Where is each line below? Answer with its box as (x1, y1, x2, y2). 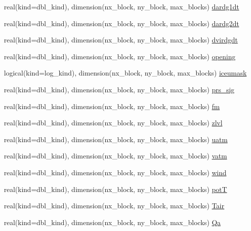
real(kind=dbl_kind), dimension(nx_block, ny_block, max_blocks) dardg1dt (4, 1, 239, 11)
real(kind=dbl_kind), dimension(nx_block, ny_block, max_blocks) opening (4, 51, 236, 61)
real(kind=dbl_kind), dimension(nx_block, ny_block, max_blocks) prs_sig (4, 84, 235, 94)
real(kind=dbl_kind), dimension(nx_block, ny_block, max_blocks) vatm (4, 151, 227, 161)
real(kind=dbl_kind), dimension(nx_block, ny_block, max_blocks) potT (4, 184, 227, 194)
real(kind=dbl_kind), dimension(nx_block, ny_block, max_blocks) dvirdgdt (4, 35, 238, 45)
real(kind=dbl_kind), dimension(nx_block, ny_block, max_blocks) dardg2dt (4, 18, 239, 28)
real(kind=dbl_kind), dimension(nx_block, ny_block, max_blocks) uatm (4, 134, 228, 144)
